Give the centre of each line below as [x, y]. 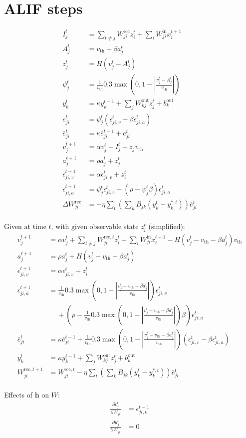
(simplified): [167, 226]
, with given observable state [95, 226]
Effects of [18, 394]
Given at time [25, 226]
